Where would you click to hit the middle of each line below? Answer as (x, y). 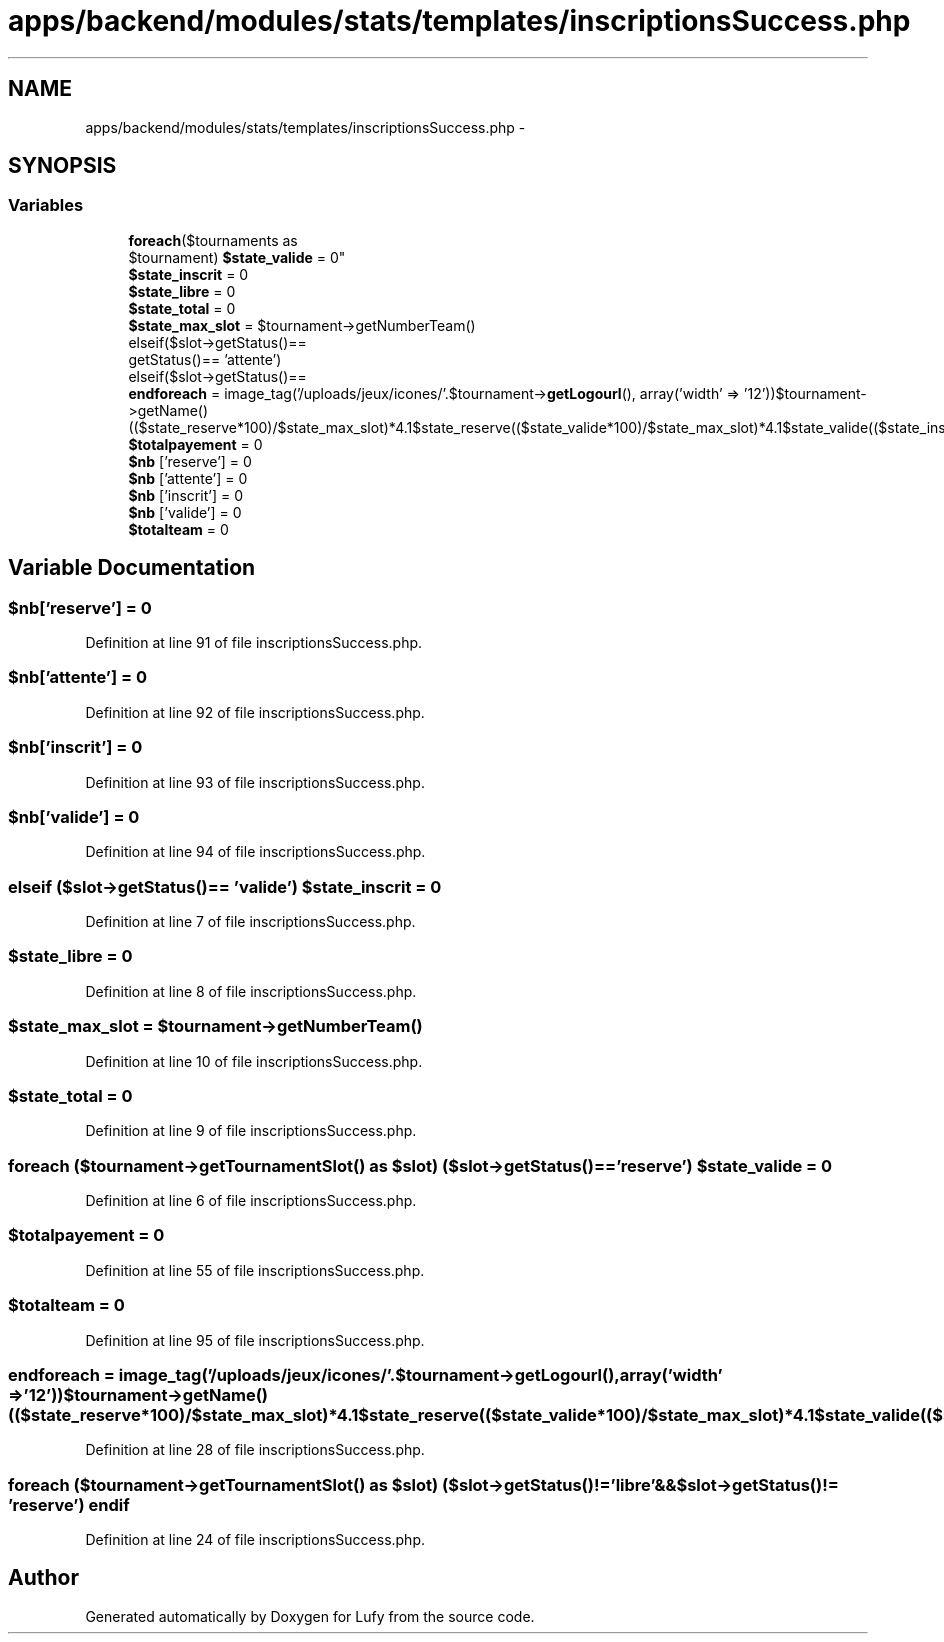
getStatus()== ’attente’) (205, 359)
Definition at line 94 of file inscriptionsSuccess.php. (255, 852)
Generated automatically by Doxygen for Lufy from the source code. (310, 1616)
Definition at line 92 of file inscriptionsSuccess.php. (255, 712)
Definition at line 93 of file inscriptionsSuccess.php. (255, 782)
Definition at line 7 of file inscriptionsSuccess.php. (250, 922)
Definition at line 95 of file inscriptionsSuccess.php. (255, 1340)
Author (43, 1578)
